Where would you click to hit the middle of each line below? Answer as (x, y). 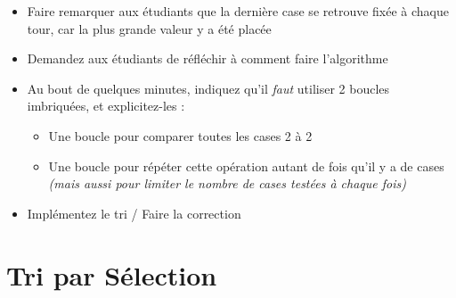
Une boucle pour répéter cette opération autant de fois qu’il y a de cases (246, 166)
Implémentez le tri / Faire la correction (134, 213)
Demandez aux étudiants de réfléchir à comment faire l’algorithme (208, 58)
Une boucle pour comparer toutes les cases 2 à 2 (180, 135)
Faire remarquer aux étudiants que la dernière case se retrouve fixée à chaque (238, 11)
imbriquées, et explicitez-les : (106, 106)
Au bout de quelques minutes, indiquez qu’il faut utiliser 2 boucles (208, 88)
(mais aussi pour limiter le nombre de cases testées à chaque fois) (227, 183)
